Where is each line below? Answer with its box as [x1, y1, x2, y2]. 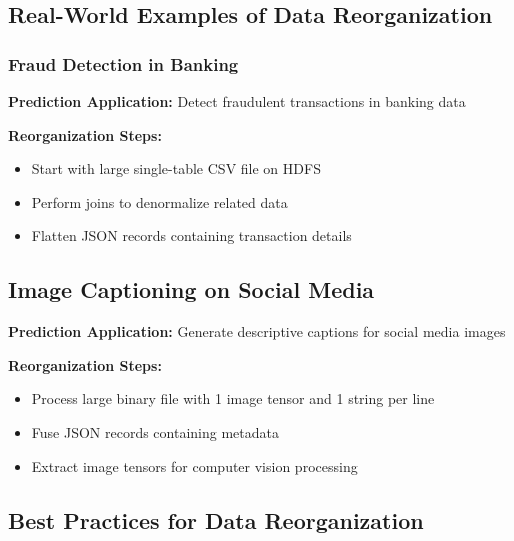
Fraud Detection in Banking [8, 51, 239, 76]
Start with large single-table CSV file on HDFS [31, 158, 321, 179]
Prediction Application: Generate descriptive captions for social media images [8, 321, 506, 342]
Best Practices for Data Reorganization [8, 504, 424, 535]
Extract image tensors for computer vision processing [31, 455, 358, 476]
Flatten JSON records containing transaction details [31, 225, 352, 246]
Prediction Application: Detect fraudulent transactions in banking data [8, 91, 466, 111]
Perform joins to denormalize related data [31, 191, 288, 212]
